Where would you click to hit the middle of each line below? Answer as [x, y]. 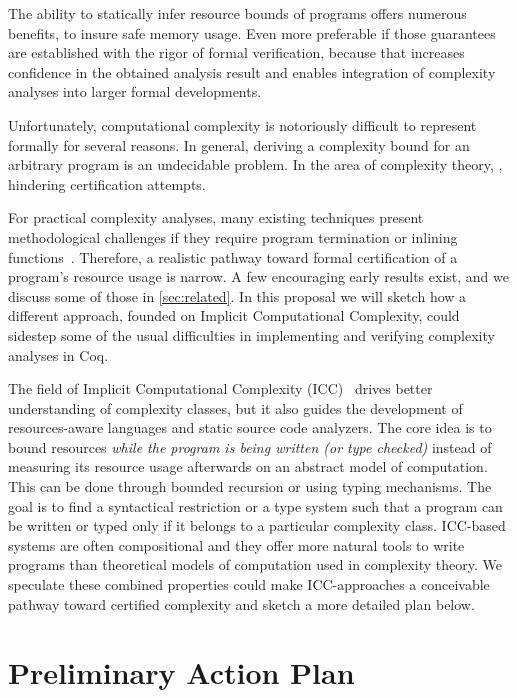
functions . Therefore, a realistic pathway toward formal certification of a [233, 256]
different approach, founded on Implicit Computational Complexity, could [234, 315]
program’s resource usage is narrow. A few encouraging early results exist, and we [258, 276]
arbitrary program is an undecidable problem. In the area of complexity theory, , [255, 164]
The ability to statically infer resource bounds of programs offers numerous [237, 13]
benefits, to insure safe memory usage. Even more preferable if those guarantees [252, 32]
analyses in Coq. [58, 354]
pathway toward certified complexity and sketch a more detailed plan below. [241, 603]
